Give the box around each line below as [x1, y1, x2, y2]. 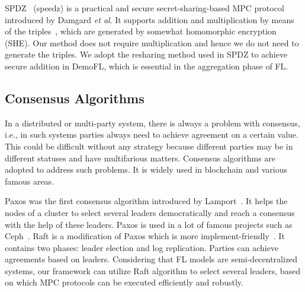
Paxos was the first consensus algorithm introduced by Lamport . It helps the [5, 195, 288, 207]
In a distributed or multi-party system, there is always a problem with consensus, [5, 116, 300, 129]
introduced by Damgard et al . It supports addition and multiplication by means [5, 13, 294, 26]
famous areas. [5, 174, 54, 187]
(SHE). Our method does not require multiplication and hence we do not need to [5, 36, 299, 49]
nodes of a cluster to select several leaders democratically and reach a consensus [5, 206, 295, 218]
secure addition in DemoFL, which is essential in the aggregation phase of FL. [5, 59, 288, 72]
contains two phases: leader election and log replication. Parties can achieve [5, 241, 279, 253]
